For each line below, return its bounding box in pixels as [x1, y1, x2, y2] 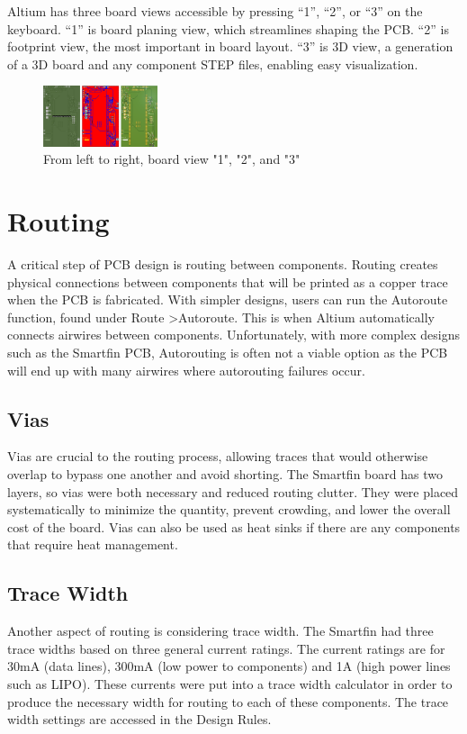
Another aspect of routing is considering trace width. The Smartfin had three [7, 621, 434, 640]
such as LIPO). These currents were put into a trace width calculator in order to [7, 674, 453, 693]
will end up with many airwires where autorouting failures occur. [7, 360, 365, 379]
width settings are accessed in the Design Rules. [7, 710, 272, 729]
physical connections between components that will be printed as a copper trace [7, 272, 448, 291]
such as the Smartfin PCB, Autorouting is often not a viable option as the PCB [7, 342, 448, 361]
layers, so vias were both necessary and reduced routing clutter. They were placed [7, 482, 459, 501]
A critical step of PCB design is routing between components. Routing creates [7, 255, 438, 274]
